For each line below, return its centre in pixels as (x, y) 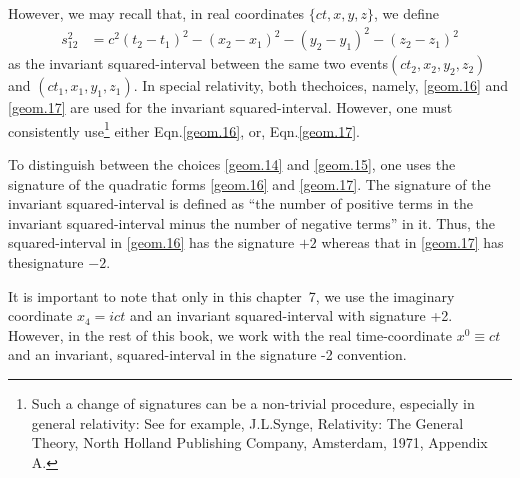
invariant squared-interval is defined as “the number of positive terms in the (240, 203)
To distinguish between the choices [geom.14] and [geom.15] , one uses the (232, 163)
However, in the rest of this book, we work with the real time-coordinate (230, 334)
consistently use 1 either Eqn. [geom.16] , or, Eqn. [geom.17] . (184, 129)
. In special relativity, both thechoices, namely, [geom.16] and (321, 85)
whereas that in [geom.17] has (412, 242)
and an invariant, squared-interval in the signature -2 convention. (207, 354)
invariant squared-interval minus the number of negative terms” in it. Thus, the (252, 222)
